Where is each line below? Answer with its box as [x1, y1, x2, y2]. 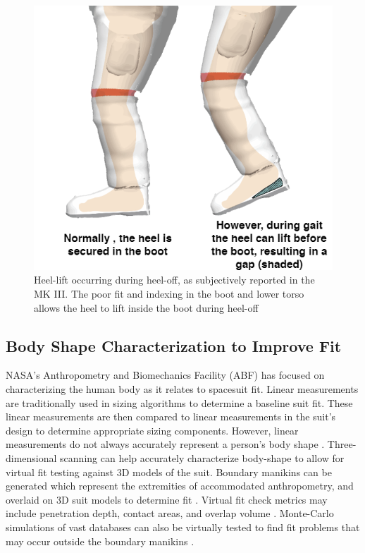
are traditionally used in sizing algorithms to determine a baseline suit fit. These [6, 395, 353, 410]
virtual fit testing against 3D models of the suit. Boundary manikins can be [6, 464, 332, 479]
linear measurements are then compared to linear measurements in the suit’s [6, 409, 336, 424]
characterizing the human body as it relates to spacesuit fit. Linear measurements [6, 382, 359, 396]
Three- [327, 437, 357, 451]
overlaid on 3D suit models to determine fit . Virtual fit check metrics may [6, 492, 328, 506]
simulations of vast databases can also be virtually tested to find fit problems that [6, 519, 360, 534]
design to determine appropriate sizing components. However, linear [6, 423, 299, 437]
